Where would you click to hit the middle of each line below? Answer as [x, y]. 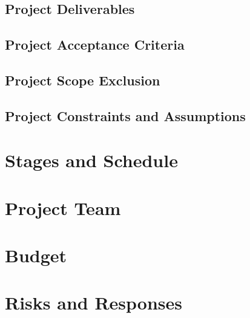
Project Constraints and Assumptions [125, 115]
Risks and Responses [94, 303]
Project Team [63, 207]
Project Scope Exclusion [83, 80]
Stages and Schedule [91, 160]
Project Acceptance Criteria [95, 45]
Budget [36, 255]
